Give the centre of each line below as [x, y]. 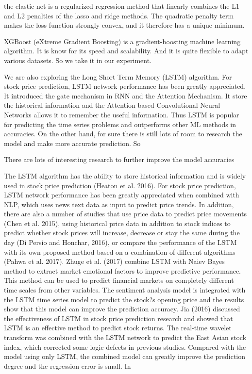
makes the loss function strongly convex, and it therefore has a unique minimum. [124, 25]
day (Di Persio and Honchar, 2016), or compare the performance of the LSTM [120, 242]
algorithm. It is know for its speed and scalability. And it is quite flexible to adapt [126, 51]
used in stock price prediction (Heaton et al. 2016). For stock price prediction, [120, 185]
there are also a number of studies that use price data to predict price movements [125, 214]
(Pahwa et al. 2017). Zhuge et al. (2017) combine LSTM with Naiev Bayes [114, 261]
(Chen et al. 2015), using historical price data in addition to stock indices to [117, 223]
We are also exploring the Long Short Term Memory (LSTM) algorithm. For [118, 76]
